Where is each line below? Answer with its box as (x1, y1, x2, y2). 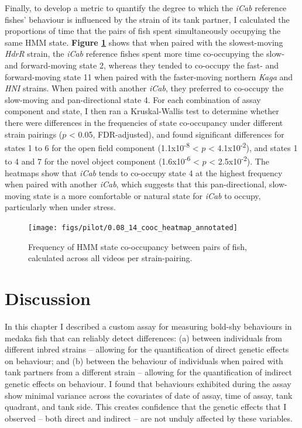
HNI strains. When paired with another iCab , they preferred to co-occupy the (5, 82, 284, 94)
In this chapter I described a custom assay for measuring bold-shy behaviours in (5, 320, 292, 332)
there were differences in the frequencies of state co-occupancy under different (5, 116, 283, 128)
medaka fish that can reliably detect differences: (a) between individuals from (5, 331, 283, 344)
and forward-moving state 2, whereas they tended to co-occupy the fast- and (5, 59, 279, 71)
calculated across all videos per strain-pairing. (28, 252, 193, 264)
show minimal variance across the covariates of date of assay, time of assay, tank (5, 389, 293, 401)
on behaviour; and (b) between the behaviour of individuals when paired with (5, 354, 283, 367)
